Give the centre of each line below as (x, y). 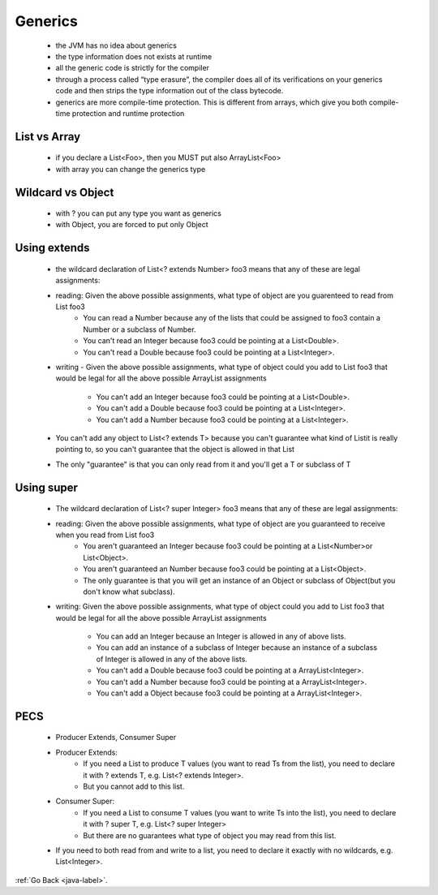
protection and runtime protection (128, 113)
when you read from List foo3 (105, 535)
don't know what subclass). (129, 592)
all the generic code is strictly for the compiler (133, 68)
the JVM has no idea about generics (116, 45)
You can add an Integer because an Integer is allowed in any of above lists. (221, 636)
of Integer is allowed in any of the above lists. (172, 659)
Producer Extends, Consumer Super (116, 738)
